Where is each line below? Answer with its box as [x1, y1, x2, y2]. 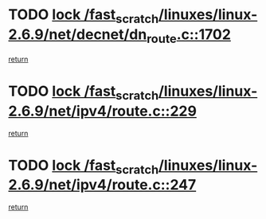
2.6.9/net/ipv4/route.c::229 [8, 102, 198, 120]
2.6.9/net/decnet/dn [8, 25, 147, 43]
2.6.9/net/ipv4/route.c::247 [8, 176, 197, 194]
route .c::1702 [146, 25, 231, 46]
